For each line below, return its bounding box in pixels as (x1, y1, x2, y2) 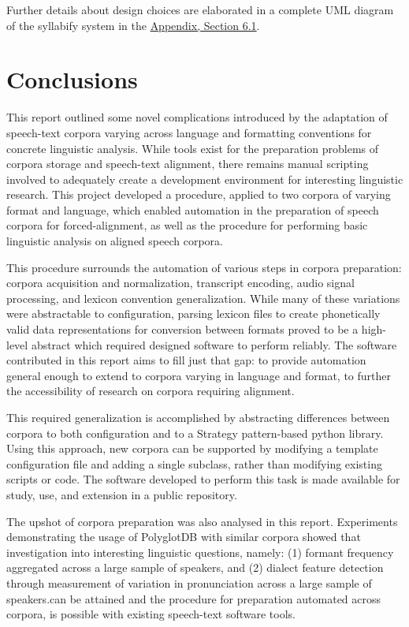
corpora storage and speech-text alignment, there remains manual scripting (6, 155, 369, 172)
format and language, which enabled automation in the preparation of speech (6, 201, 379, 218)
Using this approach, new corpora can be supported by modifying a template (6, 440, 378, 457)
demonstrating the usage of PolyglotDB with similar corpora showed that (6, 528, 361, 545)
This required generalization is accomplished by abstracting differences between (6, 409, 390, 425)
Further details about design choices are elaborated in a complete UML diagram (6, 2, 394, 17)
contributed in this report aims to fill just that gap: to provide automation (6, 352, 366, 368)
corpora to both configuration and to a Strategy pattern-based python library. (6, 424, 384, 441)
